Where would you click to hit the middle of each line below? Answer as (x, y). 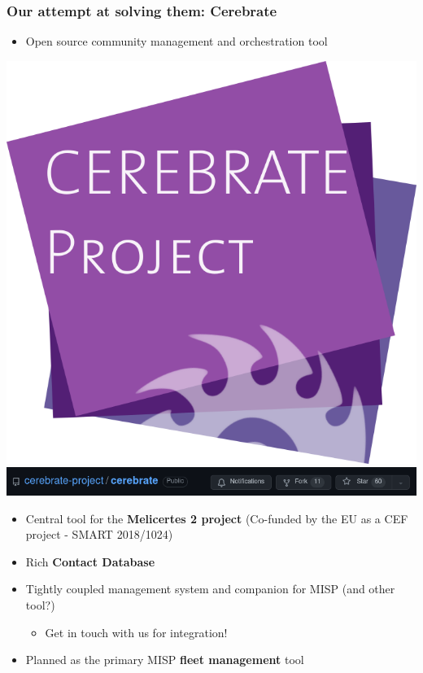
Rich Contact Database (90, 561)
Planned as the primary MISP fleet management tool (165, 660)
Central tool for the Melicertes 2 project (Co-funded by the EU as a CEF (217, 518)
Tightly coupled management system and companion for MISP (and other (210, 589)
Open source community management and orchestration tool (177, 41)
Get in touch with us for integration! (136, 632)
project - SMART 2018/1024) (99, 534)
